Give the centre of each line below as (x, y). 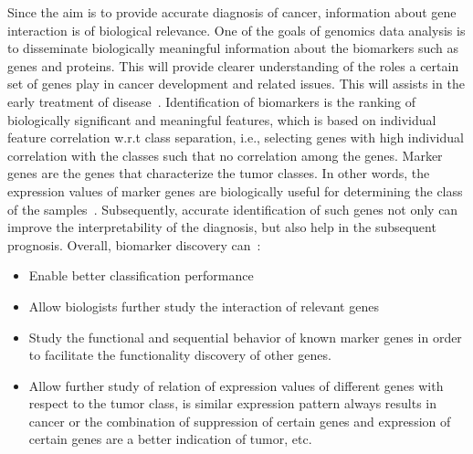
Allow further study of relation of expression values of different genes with (236, 385)
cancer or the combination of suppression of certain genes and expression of (240, 421)
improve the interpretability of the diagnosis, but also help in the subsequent (222, 227)
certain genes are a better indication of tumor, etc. (170, 439)
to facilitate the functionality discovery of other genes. (180, 355)
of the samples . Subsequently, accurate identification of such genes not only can (233, 209)
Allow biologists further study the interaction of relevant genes (204, 306)
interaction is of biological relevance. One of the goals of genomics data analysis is (236, 30)
